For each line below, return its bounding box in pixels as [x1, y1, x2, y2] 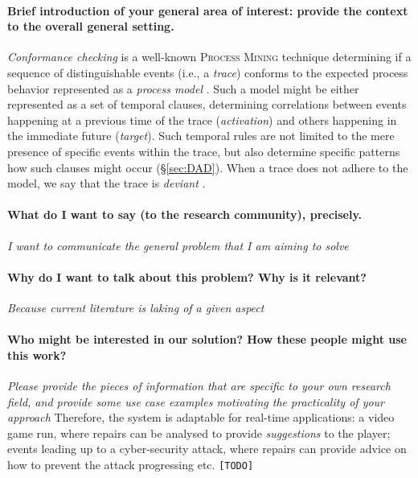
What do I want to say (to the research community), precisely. [7, 206, 363, 223]
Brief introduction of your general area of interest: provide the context [7, 2, 408, 19]
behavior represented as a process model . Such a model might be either [7, 80, 359, 97]
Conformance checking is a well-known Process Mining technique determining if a [7, 48, 412, 65]
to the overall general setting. [7, 18, 174, 35]
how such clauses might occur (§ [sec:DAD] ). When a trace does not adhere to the [7, 159, 408, 175]
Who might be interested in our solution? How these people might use [7, 331, 407, 348]
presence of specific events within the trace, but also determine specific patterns [7, 142, 400, 159]
